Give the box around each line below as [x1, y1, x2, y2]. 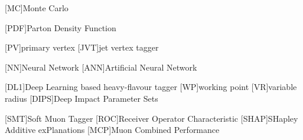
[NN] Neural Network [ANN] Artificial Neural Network [5, 61, 197, 73]
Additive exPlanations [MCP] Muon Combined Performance [5, 124, 220, 136]
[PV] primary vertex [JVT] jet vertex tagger [5, 41, 159, 54]
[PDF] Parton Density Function [5, 21, 116, 34]
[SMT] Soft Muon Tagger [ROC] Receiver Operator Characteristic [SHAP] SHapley [5, 112, 298, 124]
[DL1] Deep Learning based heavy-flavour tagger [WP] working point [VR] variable [5, 81, 297, 93]
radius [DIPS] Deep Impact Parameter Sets [5, 92, 158, 104]
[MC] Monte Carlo [5, 2, 69, 14]
